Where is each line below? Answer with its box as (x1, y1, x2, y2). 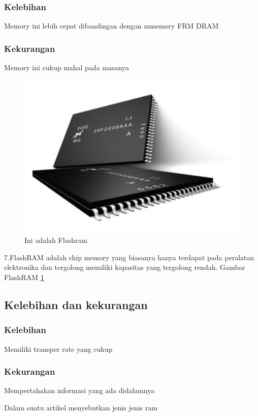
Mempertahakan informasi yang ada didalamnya (4, 385, 155, 396)
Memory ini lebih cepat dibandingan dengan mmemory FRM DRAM (4, 20, 219, 31)
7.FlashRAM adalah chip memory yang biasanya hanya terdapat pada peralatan (4, 252, 254, 262)
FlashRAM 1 (4, 272, 44, 283)
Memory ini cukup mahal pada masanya (4, 62, 129, 73)
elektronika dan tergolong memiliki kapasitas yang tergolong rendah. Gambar (4, 262, 245, 272)
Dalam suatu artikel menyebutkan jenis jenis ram (4, 402, 157, 413)
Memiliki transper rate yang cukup (4, 343, 113, 354)
